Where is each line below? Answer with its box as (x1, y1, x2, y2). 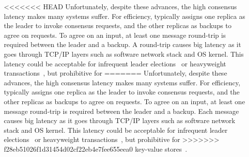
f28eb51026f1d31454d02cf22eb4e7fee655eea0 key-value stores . (4, 143, 187, 154)
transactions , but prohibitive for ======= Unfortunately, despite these (4, 68, 227, 78)
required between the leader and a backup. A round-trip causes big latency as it (4, 39, 241, 49)
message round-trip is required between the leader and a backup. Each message (4, 106, 239, 116)
